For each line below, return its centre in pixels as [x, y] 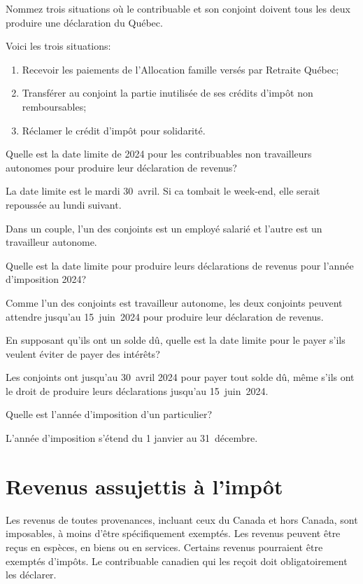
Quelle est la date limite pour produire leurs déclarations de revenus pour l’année [180, 265]
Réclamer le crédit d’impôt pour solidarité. [114, 130]
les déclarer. [31, 575]
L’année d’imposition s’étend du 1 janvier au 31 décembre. [132, 438]
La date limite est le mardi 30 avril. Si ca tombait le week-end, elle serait [163, 191]
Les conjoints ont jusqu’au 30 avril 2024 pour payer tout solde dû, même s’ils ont [180, 377]
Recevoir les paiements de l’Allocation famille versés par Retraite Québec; [180, 69]
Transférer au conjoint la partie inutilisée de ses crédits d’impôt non [168, 93]
